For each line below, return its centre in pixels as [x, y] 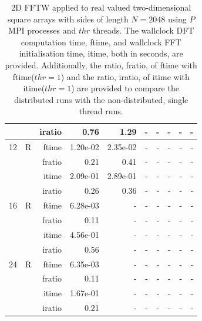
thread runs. [101, 111]
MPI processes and [42, 30]
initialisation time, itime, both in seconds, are [101, 53]
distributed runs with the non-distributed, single [101, 99]
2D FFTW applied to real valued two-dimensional [101, 7]
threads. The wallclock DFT [144, 30]
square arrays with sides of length [68, 19]
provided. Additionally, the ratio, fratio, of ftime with [101, 64]
